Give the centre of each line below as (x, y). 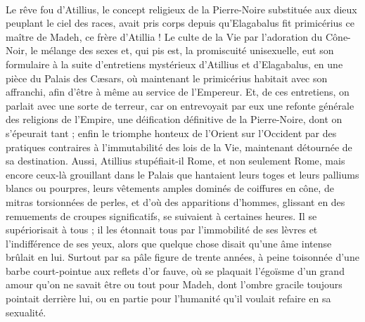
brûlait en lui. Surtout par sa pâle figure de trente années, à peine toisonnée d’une (182, 257)
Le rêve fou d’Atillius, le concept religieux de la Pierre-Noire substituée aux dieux (181, 9)
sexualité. (26, 312)
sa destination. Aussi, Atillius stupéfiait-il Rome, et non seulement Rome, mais (175, 161)
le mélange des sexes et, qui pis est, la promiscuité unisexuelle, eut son (182, 50)
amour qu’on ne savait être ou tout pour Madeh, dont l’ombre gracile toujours (174, 284)
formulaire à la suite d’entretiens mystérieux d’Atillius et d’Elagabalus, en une (174, 64)
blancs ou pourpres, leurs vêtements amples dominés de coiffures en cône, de (170, 188)
